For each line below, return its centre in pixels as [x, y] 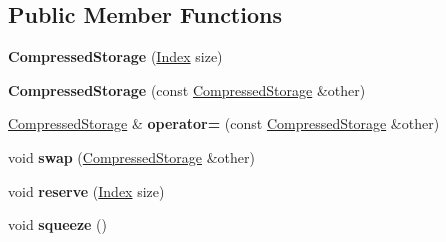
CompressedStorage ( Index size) [115, 56]
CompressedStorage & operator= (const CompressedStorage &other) [224, 123]
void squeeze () [57, 224]
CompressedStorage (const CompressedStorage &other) [187, 89]
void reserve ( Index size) [86, 190]
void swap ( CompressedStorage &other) [131, 156]
